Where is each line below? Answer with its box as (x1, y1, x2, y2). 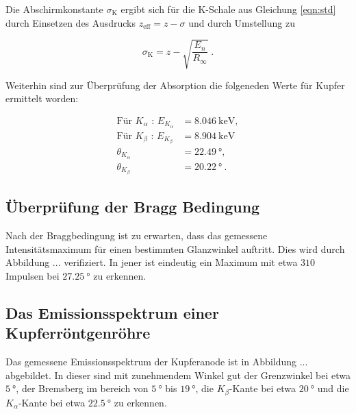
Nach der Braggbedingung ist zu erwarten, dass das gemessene (5, 228, 268, 243)
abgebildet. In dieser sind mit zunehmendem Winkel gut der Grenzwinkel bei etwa (5, 367, 351, 382)
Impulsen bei (5, 268, 60, 282)
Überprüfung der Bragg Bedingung (5, 196, 260, 217)
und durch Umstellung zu (188, 15, 295, 29)
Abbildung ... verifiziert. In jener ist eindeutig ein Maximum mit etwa (5, 255, 298, 269)
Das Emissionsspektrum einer (5, 302, 219, 323)
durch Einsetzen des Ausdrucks (5, 15, 136, 29)
